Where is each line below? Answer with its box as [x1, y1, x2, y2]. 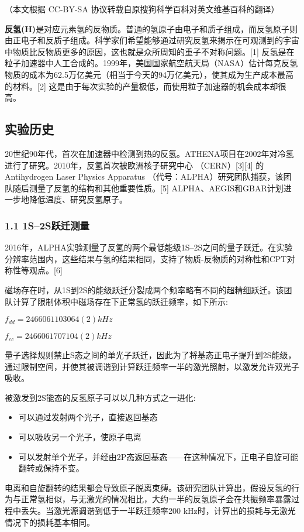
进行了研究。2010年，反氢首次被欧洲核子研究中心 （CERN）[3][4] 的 [5, 159, 264, 171]
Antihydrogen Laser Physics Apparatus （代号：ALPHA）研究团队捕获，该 [5, 170, 284, 183]
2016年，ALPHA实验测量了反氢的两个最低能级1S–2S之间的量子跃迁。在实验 [5, 241, 293, 253]
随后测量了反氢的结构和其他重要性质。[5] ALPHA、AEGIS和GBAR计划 [12, 181, 284, 194]
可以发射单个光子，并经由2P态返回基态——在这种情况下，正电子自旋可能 [18, 450, 299, 462]
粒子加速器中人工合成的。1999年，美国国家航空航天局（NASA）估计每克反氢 [5, 57, 298, 69]
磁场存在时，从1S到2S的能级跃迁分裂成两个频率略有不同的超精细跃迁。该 [5, 283, 284, 296]
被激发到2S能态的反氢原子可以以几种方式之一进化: [5, 391, 196, 403]
